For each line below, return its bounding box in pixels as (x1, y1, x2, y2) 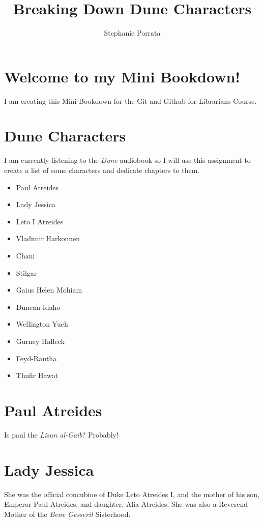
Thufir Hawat (16, 370, 59, 381)
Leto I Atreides (16, 216, 64, 226)
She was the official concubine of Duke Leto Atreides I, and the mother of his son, (4, 488, 260, 499)
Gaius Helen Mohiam (16, 284, 82, 295)
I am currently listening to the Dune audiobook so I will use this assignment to (4, 155, 251, 165)
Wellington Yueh (16, 319, 68, 329)
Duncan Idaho (16, 301, 61, 312)
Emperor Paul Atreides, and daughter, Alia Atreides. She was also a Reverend (4, 499, 248, 509)
